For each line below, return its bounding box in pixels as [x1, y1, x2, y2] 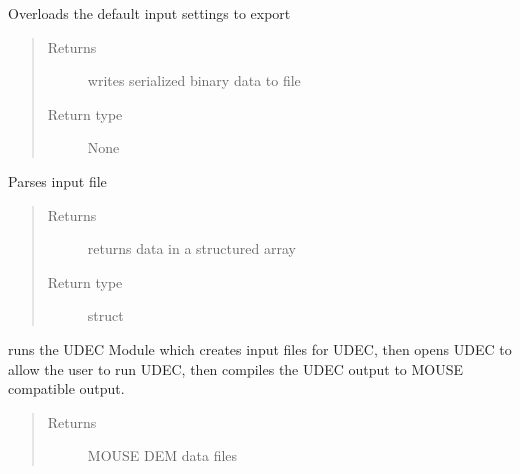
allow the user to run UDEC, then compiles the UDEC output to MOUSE [8, 358, 464, 379]
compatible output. [8, 378, 125, 399]
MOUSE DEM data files [87, 445, 238, 466]
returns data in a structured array [87, 238, 296, 259]
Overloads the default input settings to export [8, 3, 291, 23]
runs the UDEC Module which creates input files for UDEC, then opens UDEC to [8, 338, 512, 359]
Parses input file [8, 170, 107, 191]
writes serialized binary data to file [87, 70, 301, 91]
